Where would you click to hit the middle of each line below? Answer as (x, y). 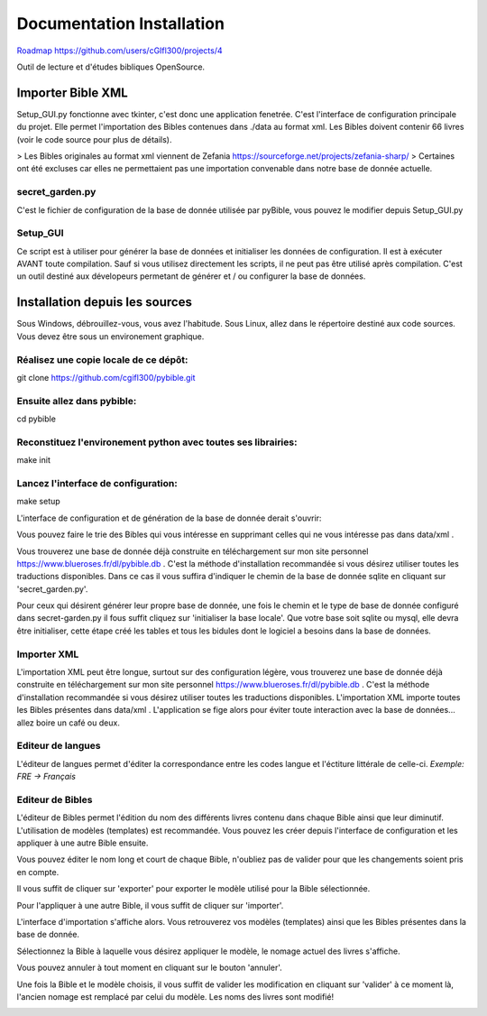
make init (34, 460)
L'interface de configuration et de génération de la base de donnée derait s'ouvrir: (169, 518)
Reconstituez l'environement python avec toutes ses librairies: (157, 442)
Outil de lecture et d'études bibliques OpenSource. (111, 67)
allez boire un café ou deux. (69, 723)
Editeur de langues (59, 746)
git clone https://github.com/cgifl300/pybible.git (106, 377)
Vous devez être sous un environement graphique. (110, 336)
